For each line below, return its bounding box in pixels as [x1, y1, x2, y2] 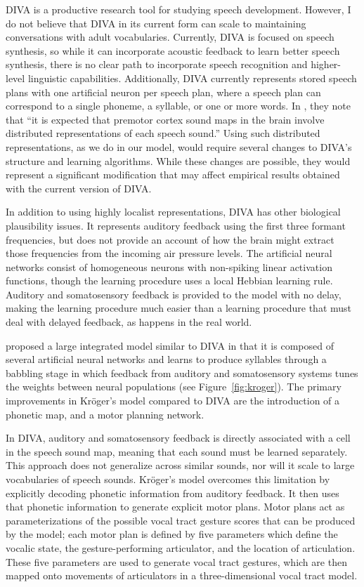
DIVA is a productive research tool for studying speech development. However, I [6, 2, 351, 16]
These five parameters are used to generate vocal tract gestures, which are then [6, 554, 347, 569]
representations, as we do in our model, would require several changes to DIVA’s [6, 139, 352, 154]
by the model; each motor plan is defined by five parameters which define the [6, 527, 338, 541]
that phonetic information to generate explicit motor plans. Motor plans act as [6, 499, 345, 514]
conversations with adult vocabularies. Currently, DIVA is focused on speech [6, 29, 334, 44]
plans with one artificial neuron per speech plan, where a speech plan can [6, 84, 321, 99]
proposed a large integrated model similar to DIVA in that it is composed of [6, 338, 334, 352]
